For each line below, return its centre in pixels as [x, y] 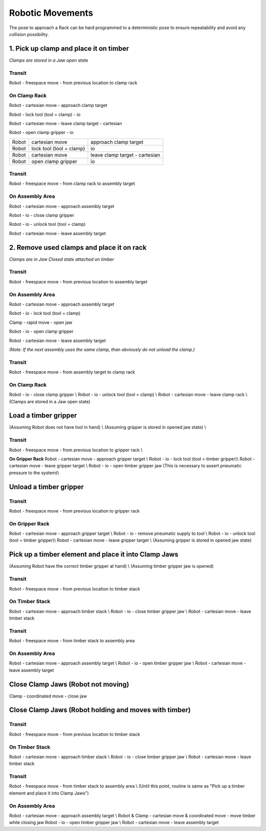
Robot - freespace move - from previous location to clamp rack [73, 83]
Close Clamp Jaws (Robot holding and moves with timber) [100, 710]
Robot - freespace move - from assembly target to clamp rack [72, 372]
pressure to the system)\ [34, 473]
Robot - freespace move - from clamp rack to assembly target [72, 184]
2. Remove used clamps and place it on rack [78, 247]
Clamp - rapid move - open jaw [41, 322]
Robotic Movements [51, 13]
